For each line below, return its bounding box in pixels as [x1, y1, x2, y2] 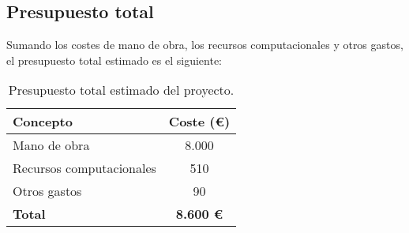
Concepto [13, 112, 73, 131]
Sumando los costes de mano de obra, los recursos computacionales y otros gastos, [6, 36, 403, 53]
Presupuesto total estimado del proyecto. [8, 81, 235, 100]
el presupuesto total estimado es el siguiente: [6, 51, 222, 68]
